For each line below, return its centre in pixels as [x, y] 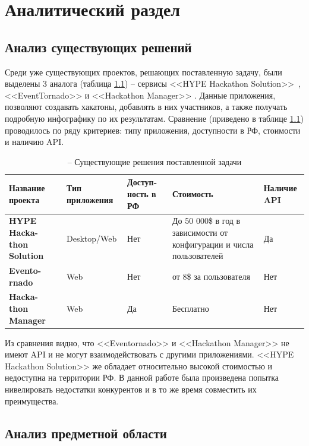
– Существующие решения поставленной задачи [154, 161]
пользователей [198, 256]
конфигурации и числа [213, 244]
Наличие [280, 188]
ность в [142, 193]
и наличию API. [34, 142]
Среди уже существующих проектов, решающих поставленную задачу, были [144, 72]
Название [27, 188]
